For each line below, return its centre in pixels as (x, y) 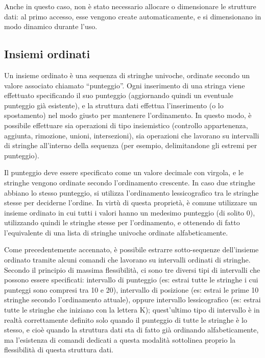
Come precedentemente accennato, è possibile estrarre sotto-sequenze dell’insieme (131, 249)
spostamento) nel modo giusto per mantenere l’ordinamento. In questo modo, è (128, 115)
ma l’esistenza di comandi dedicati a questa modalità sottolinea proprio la (120, 339)
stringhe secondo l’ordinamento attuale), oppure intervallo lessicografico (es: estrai (132, 300)
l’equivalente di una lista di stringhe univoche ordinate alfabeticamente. (116, 232)
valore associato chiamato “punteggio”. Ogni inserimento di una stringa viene (125, 85)
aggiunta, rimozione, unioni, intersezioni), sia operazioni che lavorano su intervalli (132, 135)
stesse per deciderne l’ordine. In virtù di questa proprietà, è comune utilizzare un (131, 202)
